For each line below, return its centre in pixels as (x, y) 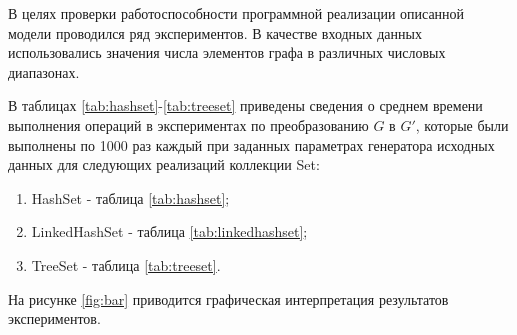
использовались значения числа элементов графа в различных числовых (227, 52)
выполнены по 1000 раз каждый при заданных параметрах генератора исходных (251, 144)
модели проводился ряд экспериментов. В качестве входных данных (215, 32)
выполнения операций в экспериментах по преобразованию (188, 124)
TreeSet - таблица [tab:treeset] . (126, 264)
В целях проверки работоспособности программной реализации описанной (236, 13)
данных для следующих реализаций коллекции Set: (164, 164)
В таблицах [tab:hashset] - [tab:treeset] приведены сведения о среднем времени (245, 105)
